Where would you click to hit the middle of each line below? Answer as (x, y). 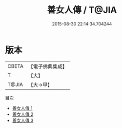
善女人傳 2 (23, 114)
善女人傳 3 (23, 120)
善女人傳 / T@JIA (82, 10)
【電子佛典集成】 (48, 66)
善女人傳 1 (22, 108)
